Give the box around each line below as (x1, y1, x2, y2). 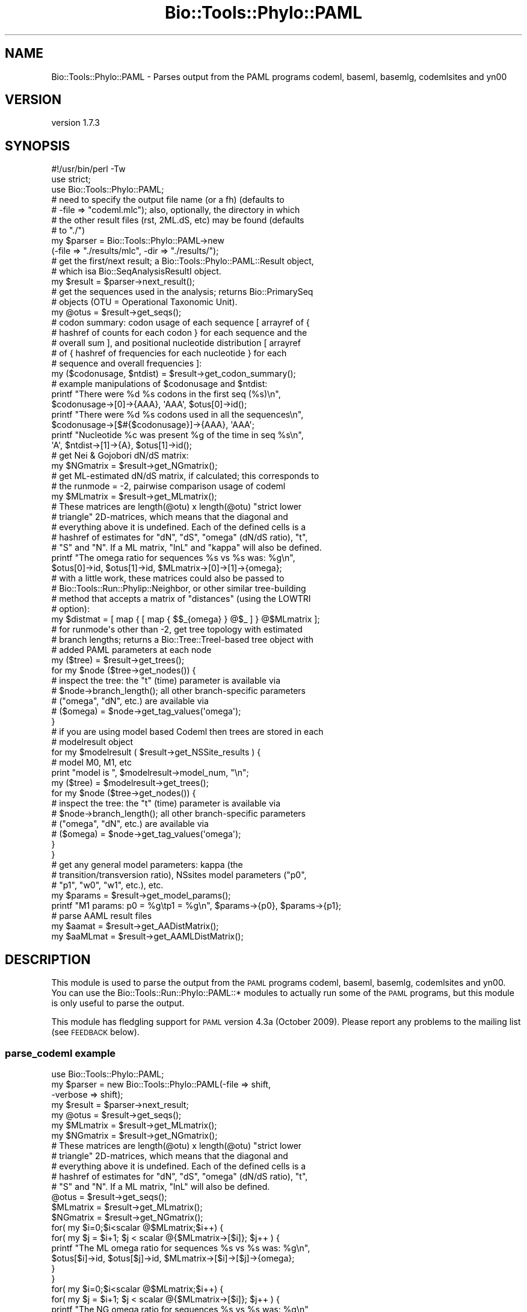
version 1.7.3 (51, 117, 100, 128)
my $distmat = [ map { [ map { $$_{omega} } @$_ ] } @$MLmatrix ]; (51, 614, 320, 625)
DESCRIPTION (5, 952, 91, 967)
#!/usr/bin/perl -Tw (51, 164, 126, 175)
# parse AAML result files (51, 911, 152, 921)
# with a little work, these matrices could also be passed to (51, 573, 285, 584)
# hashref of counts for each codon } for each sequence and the (51, 327, 307, 338)
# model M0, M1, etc (51, 757, 132, 768)
